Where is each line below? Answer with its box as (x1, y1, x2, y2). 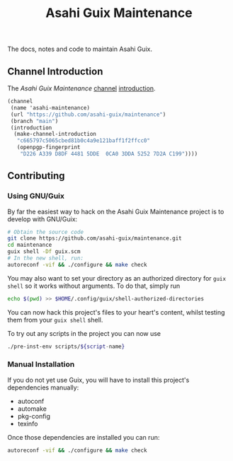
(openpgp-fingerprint (16, 144, 81, 151)
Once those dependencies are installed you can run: (7, 433, 160, 441)
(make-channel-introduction (13, 131, 97, 138)
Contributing (7, 170, 65, 182)
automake (17, 404, 47, 413)
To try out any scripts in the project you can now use (7, 329, 161, 337)
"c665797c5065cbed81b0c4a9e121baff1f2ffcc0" (16, 137, 151, 144)
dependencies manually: (7, 383, 79, 392)
